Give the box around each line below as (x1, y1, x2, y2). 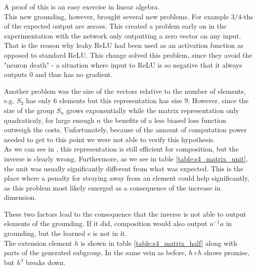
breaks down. (26, 257, 66, 267)
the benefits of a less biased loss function (103, 115, 226, 125)
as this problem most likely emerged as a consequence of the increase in (4, 182, 221, 192)
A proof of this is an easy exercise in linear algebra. (4, 1, 160, 11)
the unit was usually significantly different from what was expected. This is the (4, 163, 244, 173)
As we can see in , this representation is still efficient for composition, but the (4, 144, 239, 154)
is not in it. (93, 228, 127, 238)
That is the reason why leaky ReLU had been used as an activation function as (4, 40, 244, 50)
